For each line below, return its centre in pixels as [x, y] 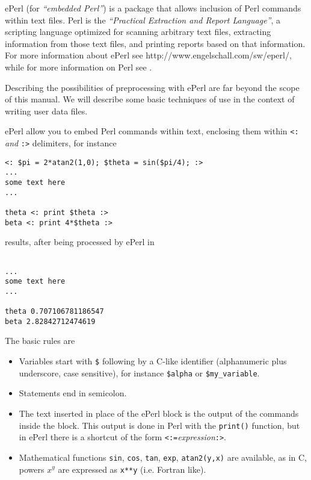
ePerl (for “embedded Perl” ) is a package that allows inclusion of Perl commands [153, 8]
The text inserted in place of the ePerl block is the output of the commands [159, 413]
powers [32, 469]
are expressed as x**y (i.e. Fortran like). [132, 469]
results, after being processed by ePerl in [80, 242]
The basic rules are [40, 341]
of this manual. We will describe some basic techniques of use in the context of [150, 99]
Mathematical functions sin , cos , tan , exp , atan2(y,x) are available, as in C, [163, 457]
